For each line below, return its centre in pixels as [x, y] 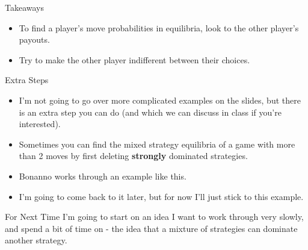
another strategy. [36, 240]
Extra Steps [27, 80]
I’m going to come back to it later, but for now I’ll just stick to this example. [161, 196]
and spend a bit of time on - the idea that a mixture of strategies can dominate [151, 228]
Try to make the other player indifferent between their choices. [134, 59]
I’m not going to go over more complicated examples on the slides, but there [160, 100]
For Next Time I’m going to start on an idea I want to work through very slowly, [154, 217]
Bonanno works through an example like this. [103, 176]
